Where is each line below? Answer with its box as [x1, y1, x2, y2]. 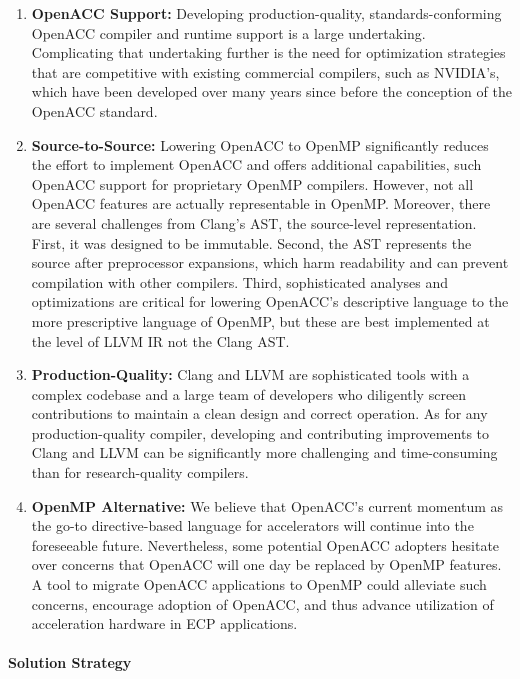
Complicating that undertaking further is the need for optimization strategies [31, 42, 506, 63]
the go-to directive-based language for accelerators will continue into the [31, 515, 474, 536]
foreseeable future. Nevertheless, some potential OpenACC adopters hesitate [31, 534, 500, 555]
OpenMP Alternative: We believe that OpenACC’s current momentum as [31, 495, 504, 516]
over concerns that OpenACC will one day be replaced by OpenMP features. [31, 554, 502, 575]
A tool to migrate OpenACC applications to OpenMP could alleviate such [31, 574, 487, 595]
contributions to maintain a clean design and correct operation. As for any [31, 403, 488, 424]
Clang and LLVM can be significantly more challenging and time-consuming [31, 442, 498, 463]
